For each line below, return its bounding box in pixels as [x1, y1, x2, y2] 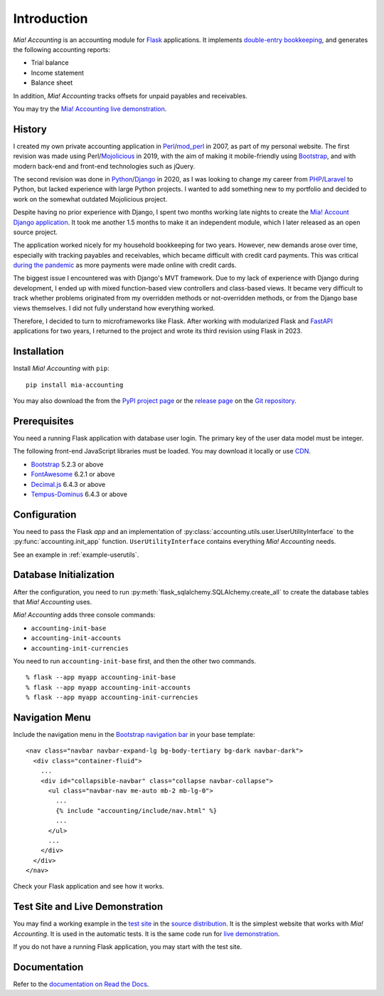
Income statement [31, 68, 85, 77]
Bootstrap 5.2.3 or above [31, 460, 104, 468]
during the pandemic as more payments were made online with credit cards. [13, 261, 237, 270]
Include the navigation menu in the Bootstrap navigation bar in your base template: [13, 730, 255, 738]
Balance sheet [31, 78, 73, 87]
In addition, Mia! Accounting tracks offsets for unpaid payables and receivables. [13, 91, 248, 100]
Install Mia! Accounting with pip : [13, 364, 110, 373]
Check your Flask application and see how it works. [13, 882, 164, 891]
